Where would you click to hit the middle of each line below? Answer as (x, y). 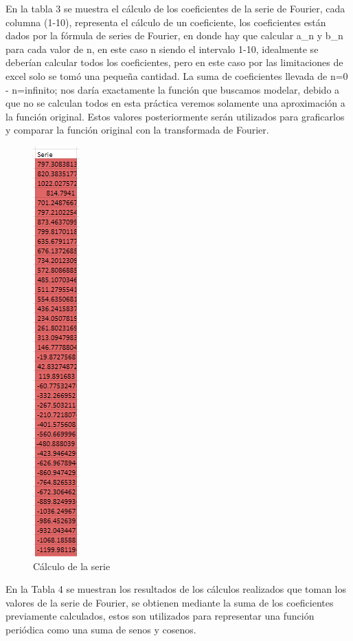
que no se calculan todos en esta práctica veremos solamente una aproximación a (175, 103)
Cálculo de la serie (72, 566)
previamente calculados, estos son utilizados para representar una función (160, 616)
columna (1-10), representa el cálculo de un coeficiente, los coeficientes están (166, 22)
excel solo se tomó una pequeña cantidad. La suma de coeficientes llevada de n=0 (177, 75)
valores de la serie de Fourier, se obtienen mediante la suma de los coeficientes (170, 602)
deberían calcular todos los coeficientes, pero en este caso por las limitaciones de (174, 62)
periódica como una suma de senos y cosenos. (101, 629)
